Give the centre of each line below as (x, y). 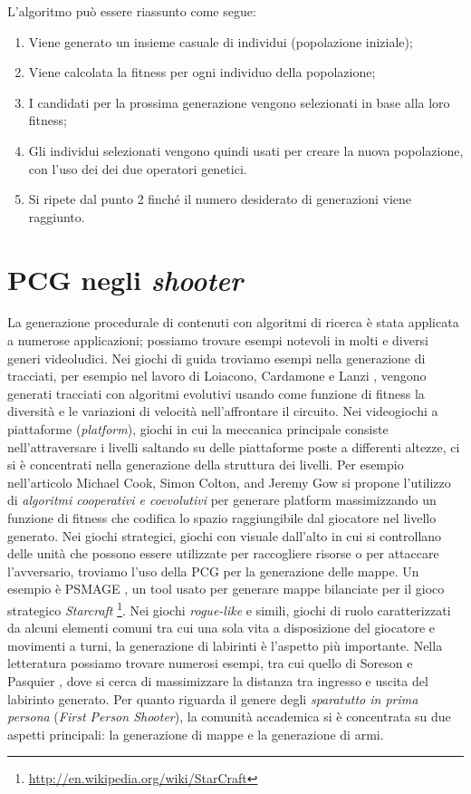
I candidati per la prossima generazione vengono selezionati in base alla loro (239, 102)
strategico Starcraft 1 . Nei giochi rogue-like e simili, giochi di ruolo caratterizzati (229, 608)
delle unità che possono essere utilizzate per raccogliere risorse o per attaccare (223, 553)
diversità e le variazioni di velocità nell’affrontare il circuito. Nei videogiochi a (223, 411)
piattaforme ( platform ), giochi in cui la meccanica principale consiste (198, 429)
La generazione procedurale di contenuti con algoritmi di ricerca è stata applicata (233, 322)
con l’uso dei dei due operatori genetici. (138, 168)
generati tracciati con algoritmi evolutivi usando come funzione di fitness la (216, 393)
